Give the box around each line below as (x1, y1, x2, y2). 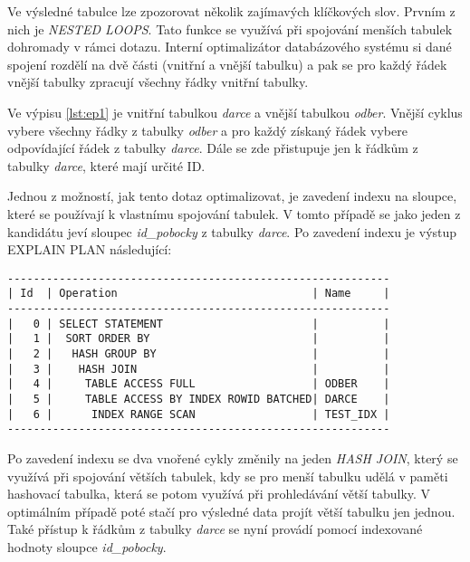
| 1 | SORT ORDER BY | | (7, 332, 390, 346)
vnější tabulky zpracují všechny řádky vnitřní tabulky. (7, 72, 309, 91)
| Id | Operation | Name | (7, 287, 390, 300)
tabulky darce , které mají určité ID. (7, 156, 206, 175)
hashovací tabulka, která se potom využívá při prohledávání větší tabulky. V (7, 484, 431, 503)
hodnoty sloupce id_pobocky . (7, 537, 167, 556)
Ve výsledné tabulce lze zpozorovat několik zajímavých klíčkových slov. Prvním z (7, 2, 456, 20)
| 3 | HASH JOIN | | (7, 362, 390, 376)
